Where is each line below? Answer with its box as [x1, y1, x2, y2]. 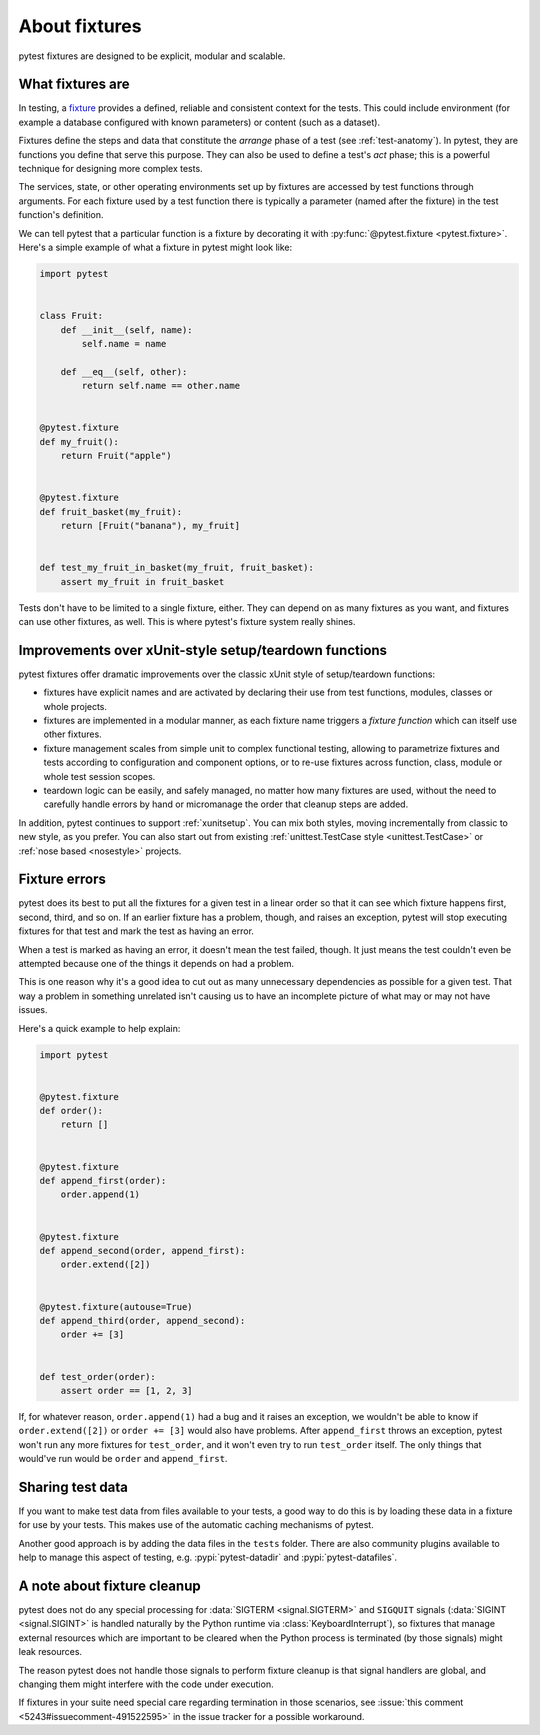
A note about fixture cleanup [18, 1577, 201, 1594]
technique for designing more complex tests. [18, 163, 204, 175]
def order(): [39, 1105, 104, 1117]
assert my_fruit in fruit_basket [60, 576, 225, 587]
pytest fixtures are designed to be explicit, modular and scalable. [18, 50, 286, 62]
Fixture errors [18, 871, 107, 888]
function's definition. [18, 209, 104, 221]
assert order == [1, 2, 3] [60, 1385, 194, 1396]
